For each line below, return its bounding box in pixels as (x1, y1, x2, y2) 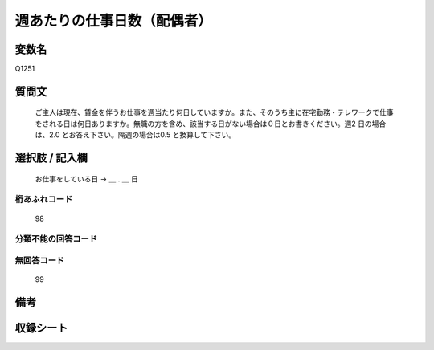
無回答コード (14, 254, 65, 266)
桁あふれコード (14, 193, 73, 205)
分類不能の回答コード (14, 234, 98, 245)
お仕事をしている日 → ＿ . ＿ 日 (35, 173, 138, 184)
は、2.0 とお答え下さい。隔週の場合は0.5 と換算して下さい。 (35, 130, 236, 140)
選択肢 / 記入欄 (14, 151, 88, 165)
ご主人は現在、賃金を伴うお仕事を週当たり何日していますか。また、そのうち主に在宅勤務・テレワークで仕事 (35, 108, 394, 117)
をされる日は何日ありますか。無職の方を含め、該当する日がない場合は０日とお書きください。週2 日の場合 (35, 119, 387, 128)
